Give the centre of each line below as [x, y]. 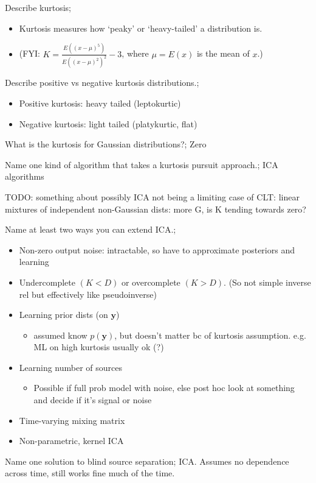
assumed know [60, 335]
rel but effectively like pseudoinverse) [88, 294]
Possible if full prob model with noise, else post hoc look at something [164, 388]
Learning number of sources [71, 367]
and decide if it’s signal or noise [93, 400]
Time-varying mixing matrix [72, 420]
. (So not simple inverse [267, 282]
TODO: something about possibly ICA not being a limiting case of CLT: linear [152, 196]
